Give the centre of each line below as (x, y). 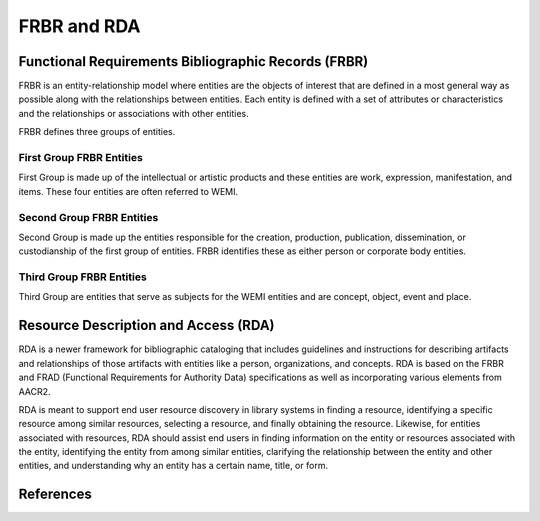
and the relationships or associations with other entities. (133, 113)
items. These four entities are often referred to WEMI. (128, 191)
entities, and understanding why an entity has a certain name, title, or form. (173, 466)
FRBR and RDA (79, 26)
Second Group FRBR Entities (88, 217)
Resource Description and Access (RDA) (146, 325)
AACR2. (34, 391)
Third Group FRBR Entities (82, 277)
